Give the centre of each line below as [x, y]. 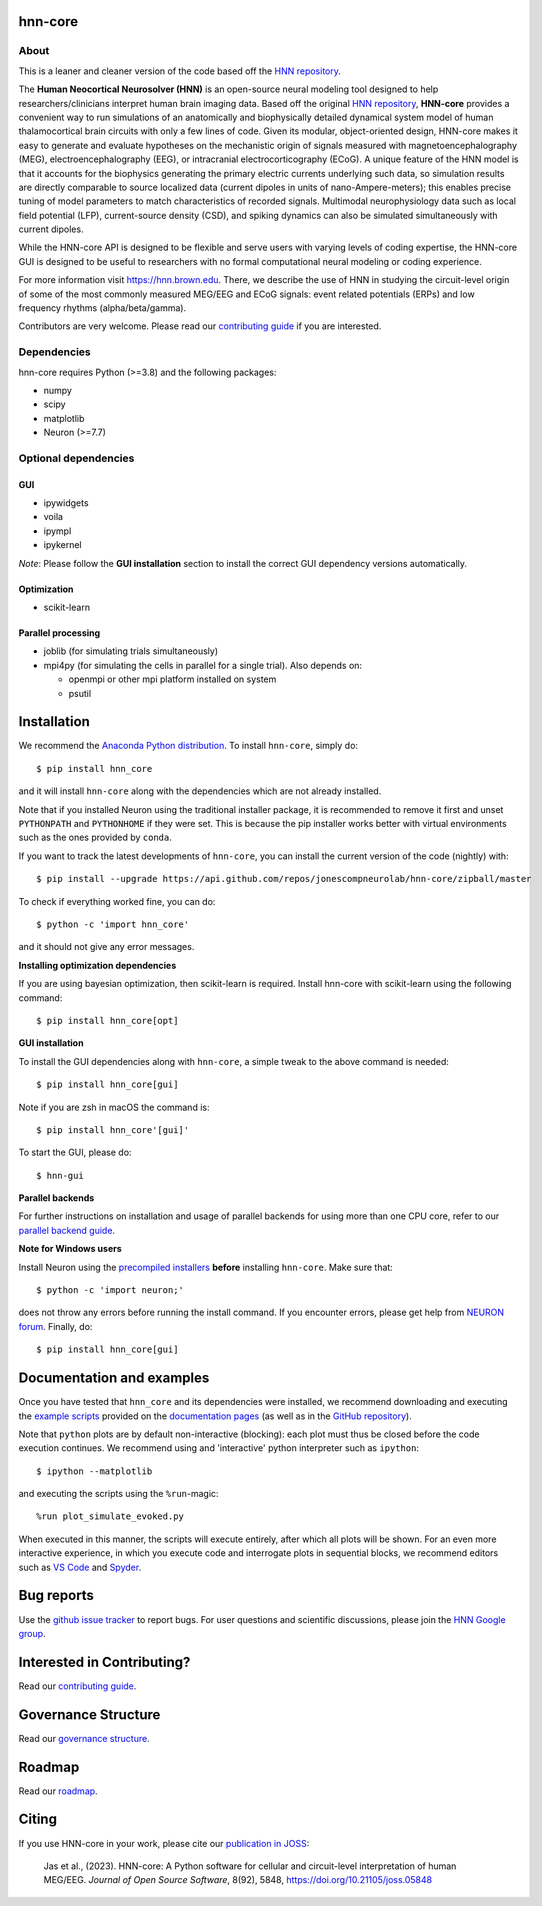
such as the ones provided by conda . [95, 837]
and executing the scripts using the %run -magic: [118, 1494]
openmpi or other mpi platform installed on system [172, 679]
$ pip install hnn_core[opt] [107, 1020]
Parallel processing [59, 633]
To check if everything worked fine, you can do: [117, 901]
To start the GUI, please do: [75, 1152]
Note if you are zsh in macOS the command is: [114, 1107]
